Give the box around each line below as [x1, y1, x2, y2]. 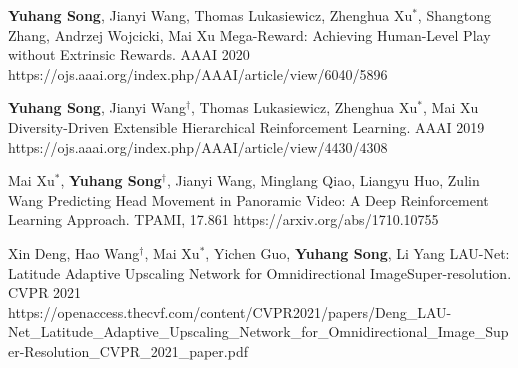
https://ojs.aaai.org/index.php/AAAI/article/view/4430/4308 [8, 136, 388, 157]
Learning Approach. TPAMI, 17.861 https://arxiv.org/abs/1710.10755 [8, 209, 439, 230]
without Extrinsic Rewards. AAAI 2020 [8, 44, 250, 65]
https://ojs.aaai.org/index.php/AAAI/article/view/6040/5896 [8, 63, 388, 84]
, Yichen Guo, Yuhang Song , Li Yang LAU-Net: [205, 242, 510, 263]
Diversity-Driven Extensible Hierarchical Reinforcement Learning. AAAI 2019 [8, 116, 485, 137]
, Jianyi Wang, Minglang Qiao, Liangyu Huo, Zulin [166, 170, 480, 191]
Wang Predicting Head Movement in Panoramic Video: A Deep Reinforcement [8, 189, 489, 210]
